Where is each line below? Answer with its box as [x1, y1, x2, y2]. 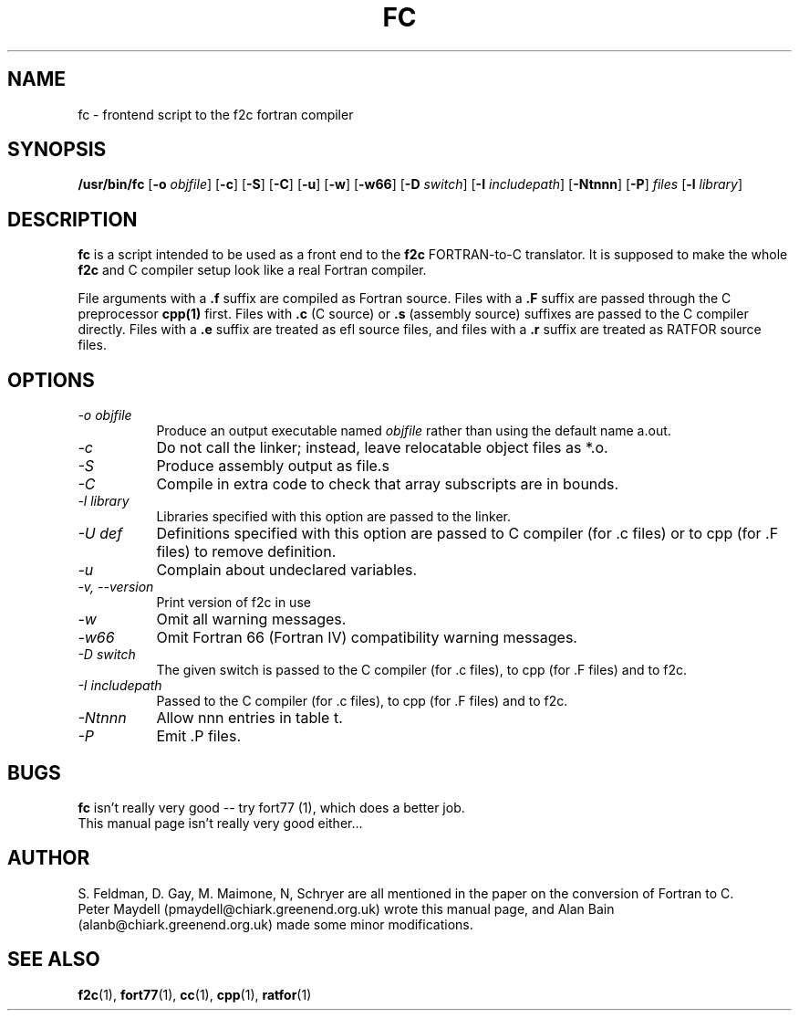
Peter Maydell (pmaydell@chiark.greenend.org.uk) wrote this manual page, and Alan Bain [78, 900, 615, 917]
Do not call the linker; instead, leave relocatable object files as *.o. [156, 438, 608, 457]
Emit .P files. [156, 727, 241, 746]
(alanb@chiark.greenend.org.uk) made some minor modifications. [78, 916, 473, 932]
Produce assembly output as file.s [156, 457, 389, 476]
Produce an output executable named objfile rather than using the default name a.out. [156, 423, 671, 439]
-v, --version [78, 579, 154, 595]
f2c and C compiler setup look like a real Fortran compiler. [78, 262, 427, 278]
